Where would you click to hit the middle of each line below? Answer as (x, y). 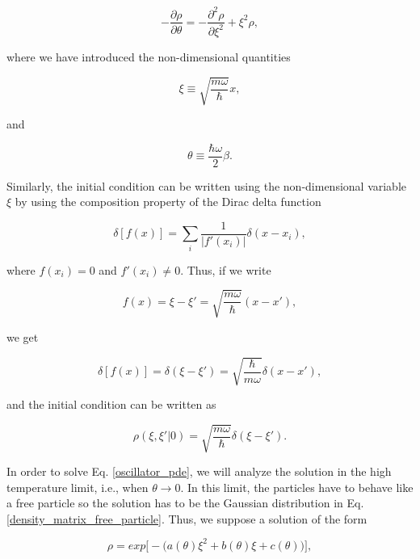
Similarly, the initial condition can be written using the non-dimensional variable (207, 185)
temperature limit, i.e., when (78, 487)
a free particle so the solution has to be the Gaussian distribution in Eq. (185, 503)
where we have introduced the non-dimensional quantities (149, 56)
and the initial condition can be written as (111, 403)
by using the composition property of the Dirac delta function (168, 202)
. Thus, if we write (226, 269)
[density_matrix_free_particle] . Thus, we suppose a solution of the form (187, 518)
